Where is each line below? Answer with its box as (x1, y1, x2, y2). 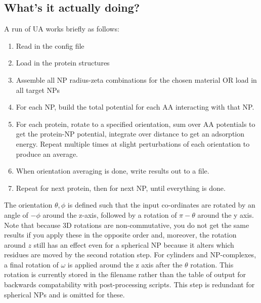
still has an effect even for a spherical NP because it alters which (33, 239, 234, 250)
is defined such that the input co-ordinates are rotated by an (67, 199, 255, 210)
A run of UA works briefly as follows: (4, 23, 119, 34)
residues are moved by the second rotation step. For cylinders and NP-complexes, (4, 249, 256, 260)
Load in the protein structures (16, 57, 110, 68)
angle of (4, 209, 28, 220)
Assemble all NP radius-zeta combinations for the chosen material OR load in (16, 74, 257, 85)
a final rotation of (4, 259, 59, 270)
